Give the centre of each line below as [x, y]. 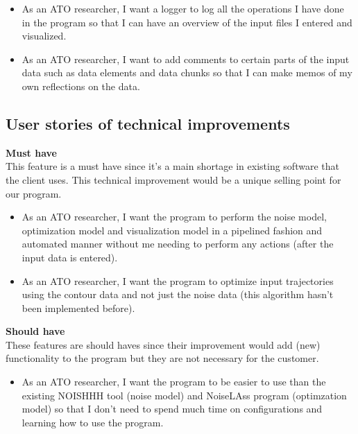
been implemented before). [78, 307]
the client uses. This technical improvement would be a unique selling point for [173, 179]
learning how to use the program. [93, 422]
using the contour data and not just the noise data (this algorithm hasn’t [178, 294]
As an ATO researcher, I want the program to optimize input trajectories [178, 280]
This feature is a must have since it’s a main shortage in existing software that [172, 166]
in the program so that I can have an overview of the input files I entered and [187, 22]
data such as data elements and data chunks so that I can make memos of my [187, 72]
